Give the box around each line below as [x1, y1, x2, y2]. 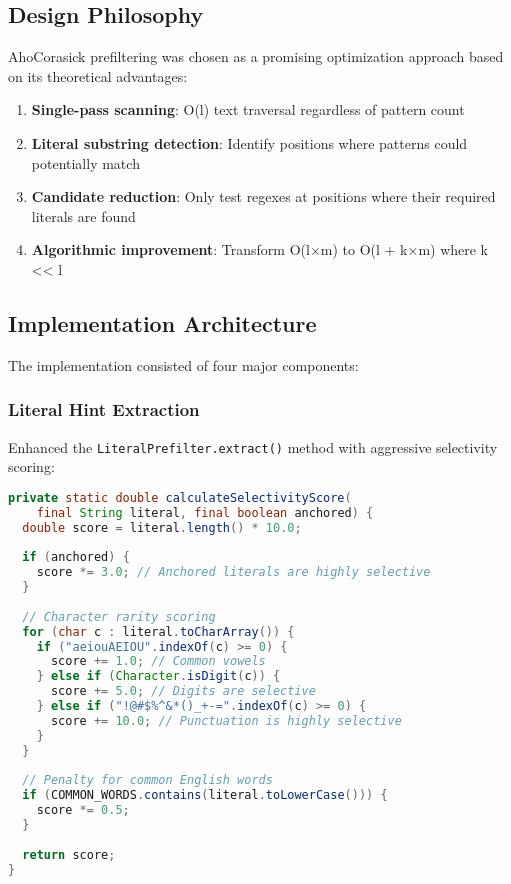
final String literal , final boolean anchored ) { [36, 505, 374, 520]
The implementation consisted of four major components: [8, 354, 359, 375]
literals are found [31, 205, 136, 226]
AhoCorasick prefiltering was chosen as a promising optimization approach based [8, 46, 504, 67]
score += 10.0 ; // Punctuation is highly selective [50, 713, 402, 728]
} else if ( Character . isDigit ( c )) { [36, 669, 281, 684]
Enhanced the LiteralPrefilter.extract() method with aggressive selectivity [8, 436, 498, 457]
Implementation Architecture [8, 307, 317, 338]
